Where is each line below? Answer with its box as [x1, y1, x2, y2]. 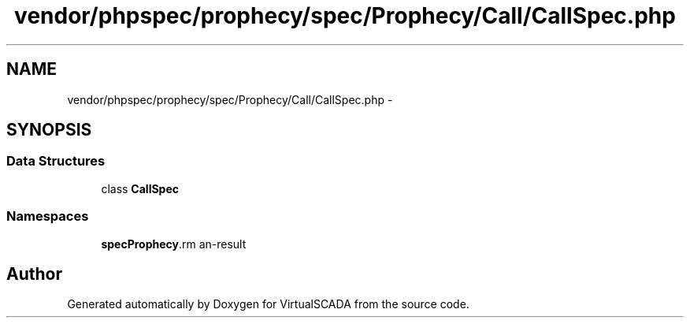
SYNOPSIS [6, 120, 92, 140]
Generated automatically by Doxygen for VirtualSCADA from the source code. [67, 297, 469, 311]
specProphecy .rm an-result [101, 236, 247, 251]
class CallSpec [101, 181, 180, 196]
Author [6, 263, 62, 284]
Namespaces [6, 208, 89, 225]
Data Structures [6, 153, 106, 169]
